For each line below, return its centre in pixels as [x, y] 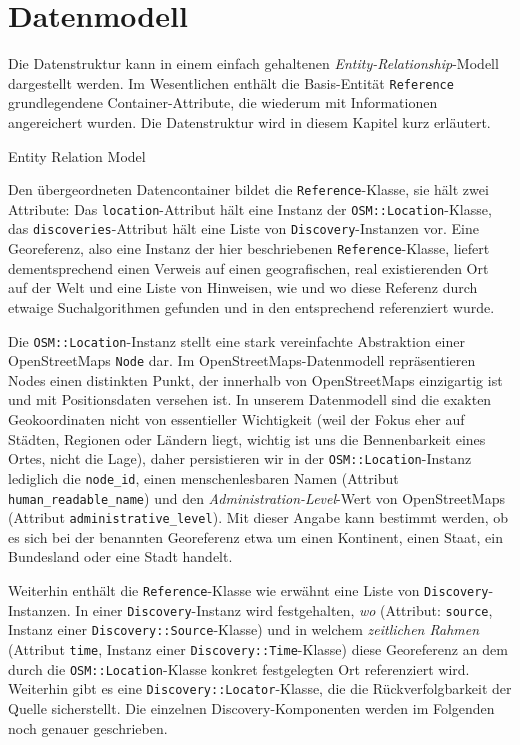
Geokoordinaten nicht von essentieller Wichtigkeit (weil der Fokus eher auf [236, 419]
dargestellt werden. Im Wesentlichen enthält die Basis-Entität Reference [231, 82]
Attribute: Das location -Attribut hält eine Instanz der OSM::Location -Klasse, [250, 208]
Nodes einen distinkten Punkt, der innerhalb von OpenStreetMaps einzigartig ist [255, 379]
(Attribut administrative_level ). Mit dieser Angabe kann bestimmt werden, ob [258, 517]
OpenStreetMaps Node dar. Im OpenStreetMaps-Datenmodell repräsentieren [242, 360]
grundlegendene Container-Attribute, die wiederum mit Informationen [223, 102]
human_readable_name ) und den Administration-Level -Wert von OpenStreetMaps [256, 497]
